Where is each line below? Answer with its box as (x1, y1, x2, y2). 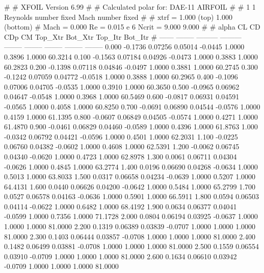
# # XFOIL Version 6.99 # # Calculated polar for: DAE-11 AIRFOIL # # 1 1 (4, 2, 256, 12)
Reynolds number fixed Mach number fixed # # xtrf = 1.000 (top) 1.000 (4, 11, 233, 22)
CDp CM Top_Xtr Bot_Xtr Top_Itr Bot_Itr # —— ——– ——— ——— (4, 31, 242, 42)
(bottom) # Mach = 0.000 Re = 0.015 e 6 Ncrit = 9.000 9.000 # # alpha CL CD (4, 21, 260, 32)
